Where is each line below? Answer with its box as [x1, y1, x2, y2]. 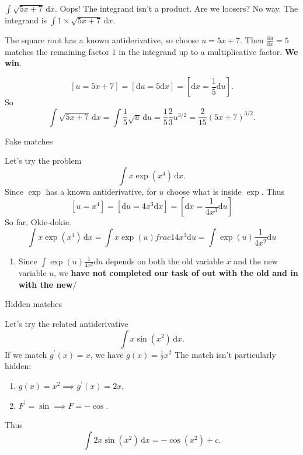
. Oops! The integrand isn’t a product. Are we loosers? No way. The [55, 2, 298, 14]
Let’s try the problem [5, 154, 82, 167]
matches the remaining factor [5, 45, 110, 57]
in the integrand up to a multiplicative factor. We [119, 45, 298, 57]
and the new [234, 254, 278, 267]
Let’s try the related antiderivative [5, 317, 128, 329]
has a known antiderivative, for [46, 185, 156, 197]
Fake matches [5, 135, 53, 147]
